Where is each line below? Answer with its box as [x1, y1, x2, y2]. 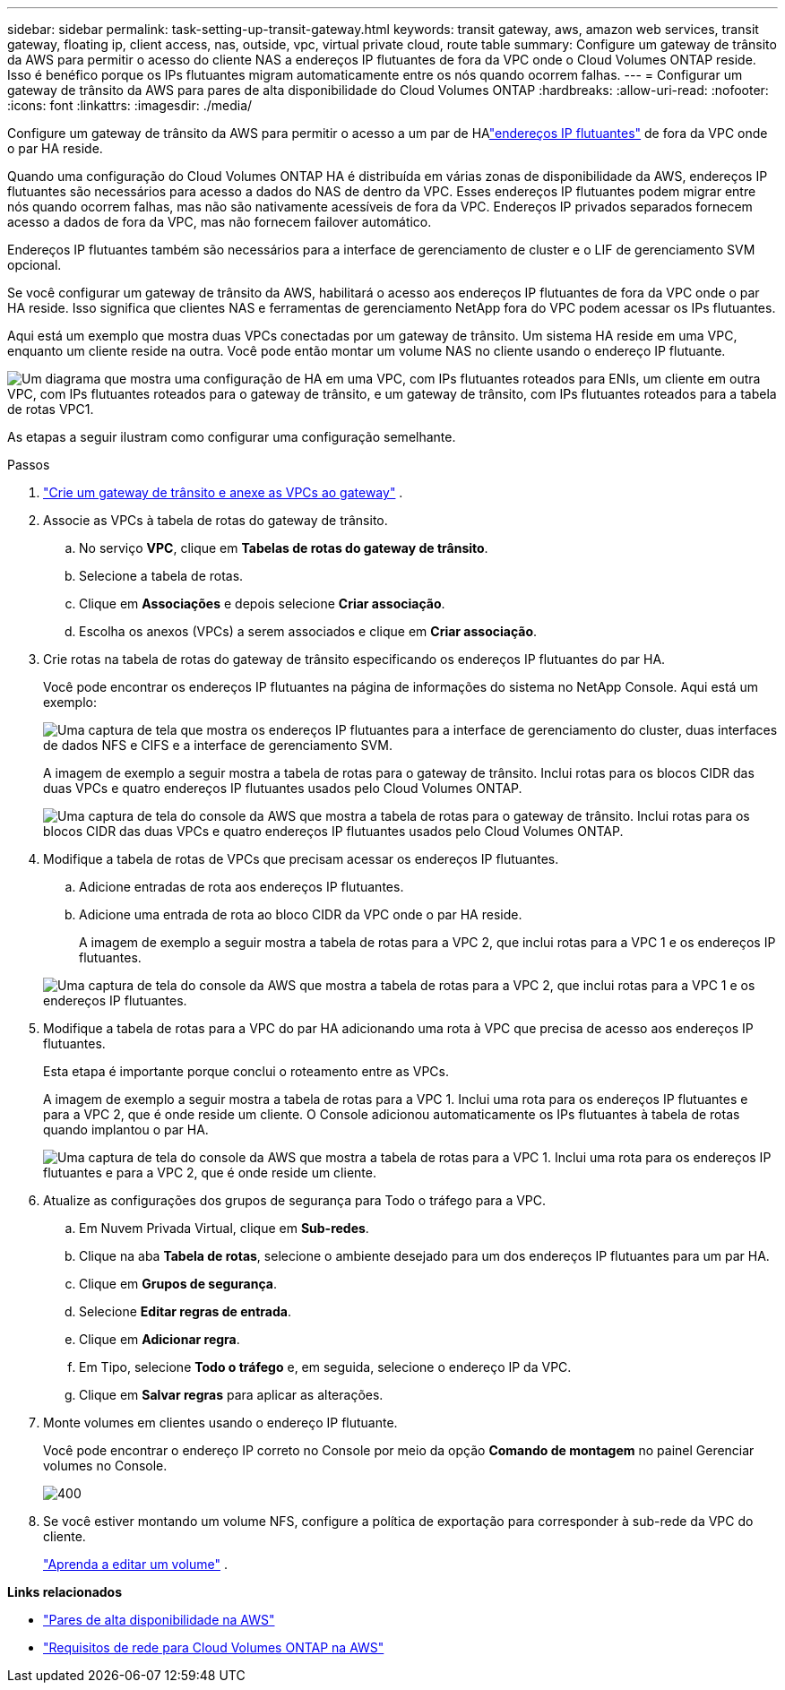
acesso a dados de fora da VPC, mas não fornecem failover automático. [7, 214, 432, 229]
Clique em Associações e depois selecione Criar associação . [79, 596, 445, 611]
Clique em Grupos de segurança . [79, 1276, 277, 1291]
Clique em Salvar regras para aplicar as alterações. [79, 1387, 384, 1402]
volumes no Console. [43, 1458, 168, 1473]
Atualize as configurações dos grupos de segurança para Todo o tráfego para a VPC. [43, 1193, 547, 1208]
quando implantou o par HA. [43, 1122, 209, 1137]
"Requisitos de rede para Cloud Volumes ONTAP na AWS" [43, 1640, 384, 1655]
